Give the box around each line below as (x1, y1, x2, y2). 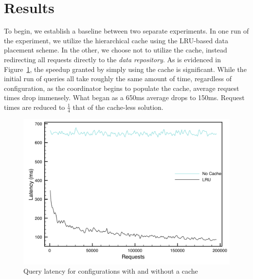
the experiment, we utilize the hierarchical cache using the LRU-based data (4, 35, 229, 45)
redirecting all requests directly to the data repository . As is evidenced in (4, 54, 221, 64)
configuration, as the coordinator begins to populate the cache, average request (4, 83, 239, 93)
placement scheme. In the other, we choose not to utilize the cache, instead (4, 45, 227, 55)
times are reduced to (4, 102, 65, 112)
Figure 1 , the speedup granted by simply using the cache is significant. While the (4, 64, 247, 74)
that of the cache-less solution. (72, 102, 163, 112)
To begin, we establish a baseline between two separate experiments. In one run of (4, 26, 249, 36)
